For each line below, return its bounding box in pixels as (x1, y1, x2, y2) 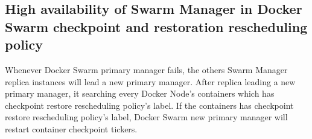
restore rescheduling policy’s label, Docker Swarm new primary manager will (5, 111, 288, 123)
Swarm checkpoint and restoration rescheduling (5, 17, 308, 36)
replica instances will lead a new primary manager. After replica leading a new (5, 75, 296, 88)
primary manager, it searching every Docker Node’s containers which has (5, 87, 275, 100)
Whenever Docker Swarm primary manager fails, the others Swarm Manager (5, 63, 288, 76)
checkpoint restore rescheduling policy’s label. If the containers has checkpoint (5, 99, 294, 111)
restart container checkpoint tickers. (5, 122, 138, 135)
